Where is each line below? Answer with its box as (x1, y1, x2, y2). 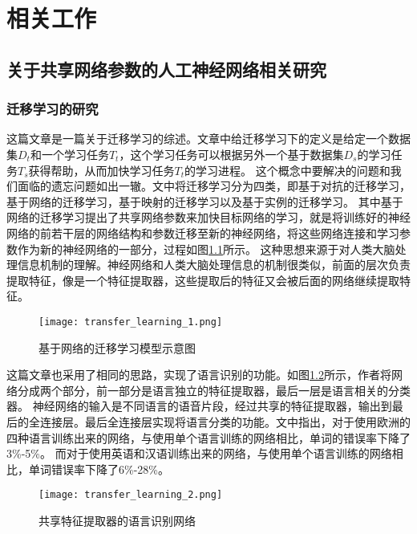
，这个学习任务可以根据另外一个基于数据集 (119, 145, 344, 162)
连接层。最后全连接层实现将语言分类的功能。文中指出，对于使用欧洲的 (39, 413, 411, 430)
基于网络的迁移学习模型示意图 (38, 339, 196, 356)
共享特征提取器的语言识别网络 (38, 512, 196, 528)
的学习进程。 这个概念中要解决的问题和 (184, 161, 391, 178)
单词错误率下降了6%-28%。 (28, 460, 169, 477)
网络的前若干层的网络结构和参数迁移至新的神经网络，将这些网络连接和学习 (6, 224, 399, 241)
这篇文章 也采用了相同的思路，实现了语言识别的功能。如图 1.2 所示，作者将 (6, 366, 391, 383)
